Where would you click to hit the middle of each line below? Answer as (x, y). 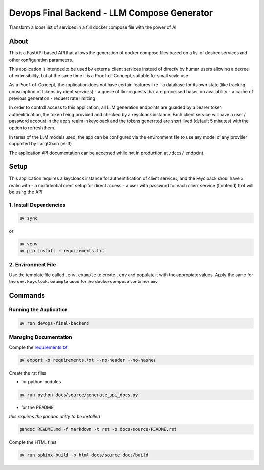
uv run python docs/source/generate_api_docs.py (79, 395)
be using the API (26, 192)
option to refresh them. (32, 128)
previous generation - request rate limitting (52, 98)
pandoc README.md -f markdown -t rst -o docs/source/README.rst (98, 429)
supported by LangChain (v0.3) (41, 144)
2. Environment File (33, 265)
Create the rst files (28, 373)
